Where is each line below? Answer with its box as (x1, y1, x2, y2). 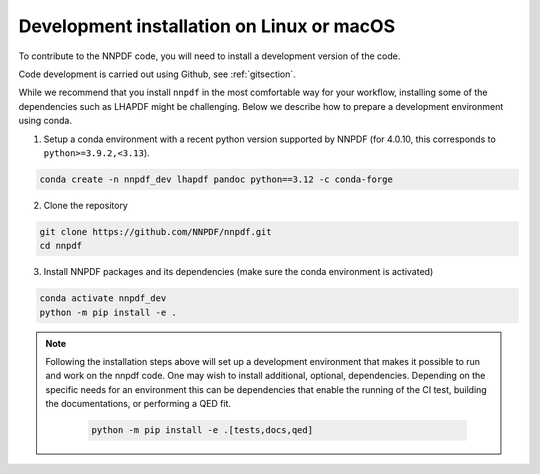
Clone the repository (43, 199, 129, 211)
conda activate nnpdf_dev (39, 293, 167, 304)
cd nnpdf (39, 240, 83, 252)
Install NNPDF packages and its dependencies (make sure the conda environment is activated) (43, 266, 434, 278)
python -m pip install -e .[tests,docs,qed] (91, 425, 314, 436)
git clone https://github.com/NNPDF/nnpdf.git (39, 226, 272, 237)
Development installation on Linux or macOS (18, 15, 395, 37)
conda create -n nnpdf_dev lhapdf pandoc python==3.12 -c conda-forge (39, 173, 394, 185)
